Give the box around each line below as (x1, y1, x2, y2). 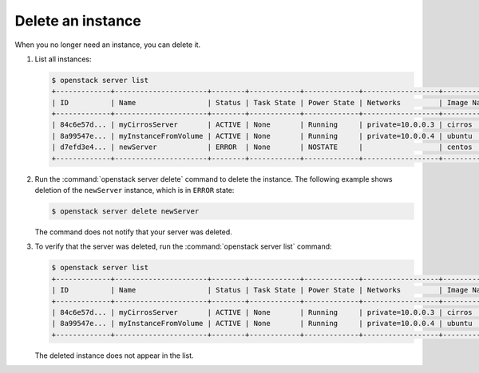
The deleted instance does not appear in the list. (34, 351, 195, 360)
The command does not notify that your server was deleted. (34, 227, 233, 237)
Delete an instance (14, 12, 141, 29)
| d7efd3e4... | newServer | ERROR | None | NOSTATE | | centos (51, 143, 473, 151)
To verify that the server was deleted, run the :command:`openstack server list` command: (34, 241, 332, 251)
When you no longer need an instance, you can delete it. (14, 40, 201, 49)
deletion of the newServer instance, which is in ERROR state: (34, 186, 235, 195)
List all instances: (34, 54, 92, 64)
